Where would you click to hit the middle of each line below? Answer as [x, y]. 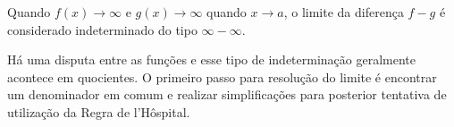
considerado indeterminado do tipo [102, 29]
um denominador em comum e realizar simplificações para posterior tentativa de [227, 94]
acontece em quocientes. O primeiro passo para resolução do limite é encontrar [222, 76]
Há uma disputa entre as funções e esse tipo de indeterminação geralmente [212, 59]
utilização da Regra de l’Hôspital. [99, 111]
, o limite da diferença [344, 12]
